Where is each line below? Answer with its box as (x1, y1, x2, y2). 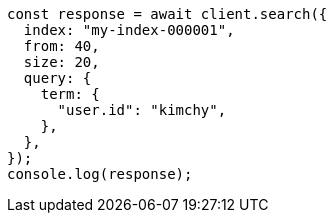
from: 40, (23, 38, 100, 54)
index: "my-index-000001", (23, 22, 235, 38)
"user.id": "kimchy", (57, 102, 227, 118)
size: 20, (23, 54, 100, 70)
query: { (23, 70, 92, 86)
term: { (40, 86, 100, 102)
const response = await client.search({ (7, 6, 328, 22)
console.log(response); (7, 166, 193, 182)
